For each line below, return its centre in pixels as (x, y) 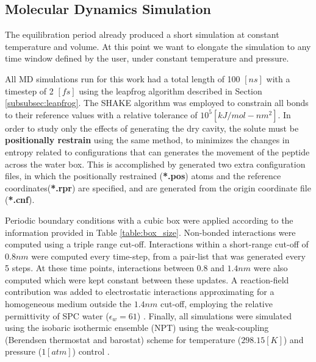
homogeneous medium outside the (68, 304)
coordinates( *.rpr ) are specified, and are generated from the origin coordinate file (158, 187)
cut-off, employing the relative (216, 304)
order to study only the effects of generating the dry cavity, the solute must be (152, 128)
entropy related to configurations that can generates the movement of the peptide (157, 151)
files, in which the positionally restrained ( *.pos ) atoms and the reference (143, 176)
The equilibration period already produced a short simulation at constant (142, 34)
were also (271, 268)
